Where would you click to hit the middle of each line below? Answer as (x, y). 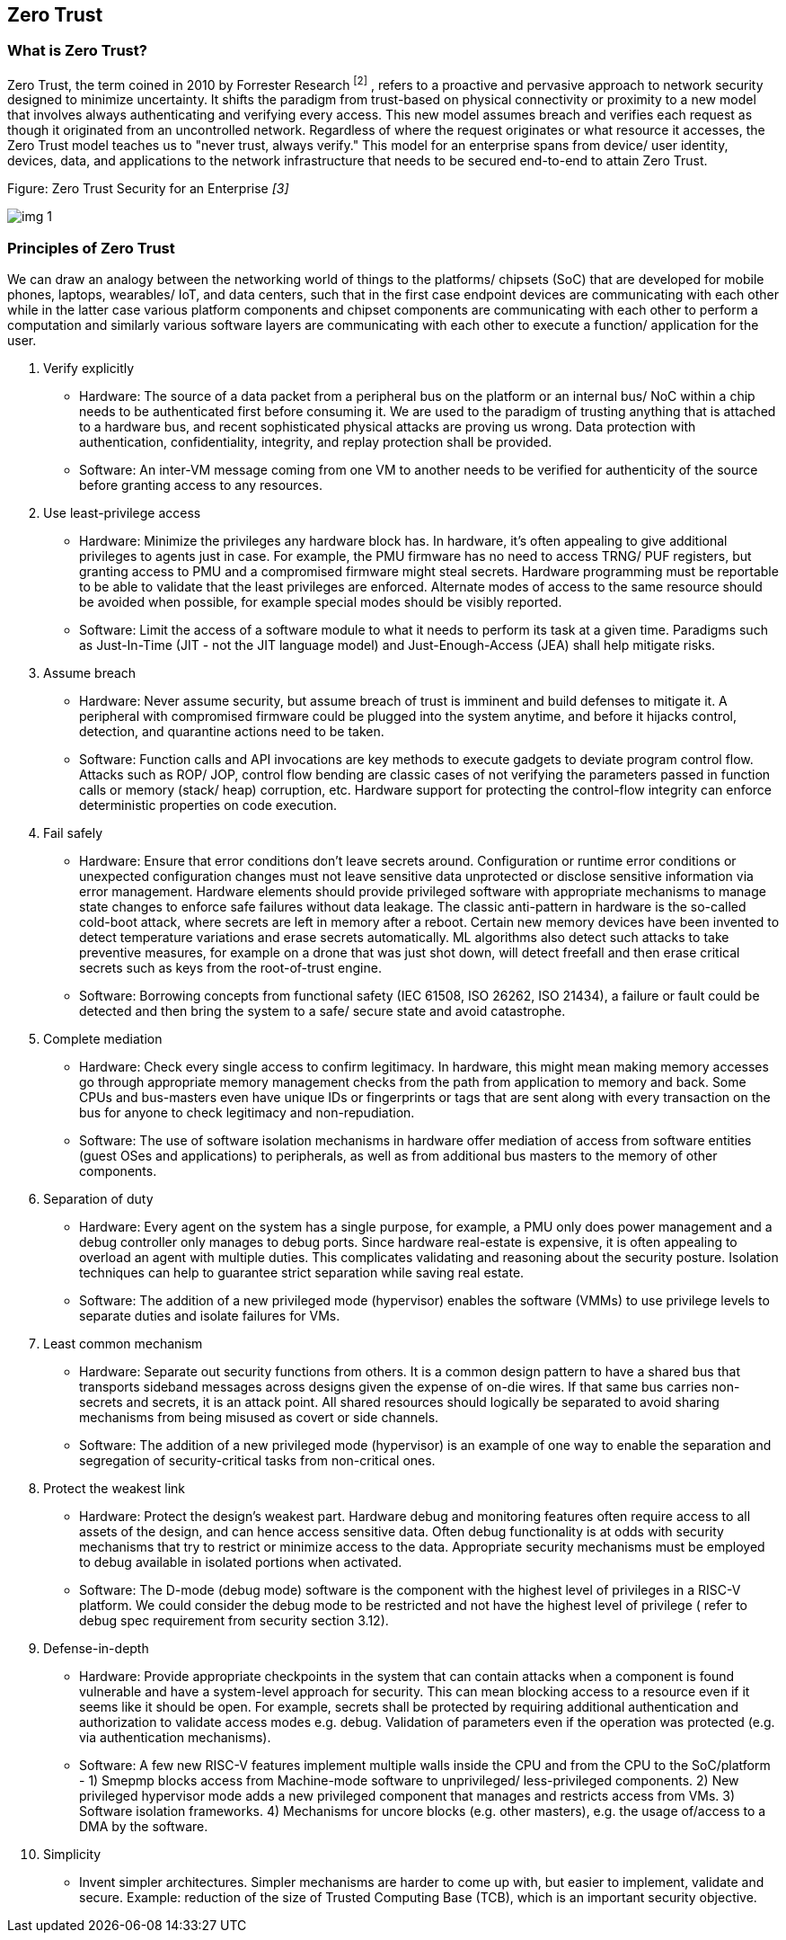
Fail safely (73, 833)
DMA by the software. (144, 1827)
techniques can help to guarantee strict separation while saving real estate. (302, 1273)
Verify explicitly (89, 369)
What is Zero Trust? (77, 51)
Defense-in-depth (96, 1649)
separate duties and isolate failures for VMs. (210, 1316)
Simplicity (72, 1855)
